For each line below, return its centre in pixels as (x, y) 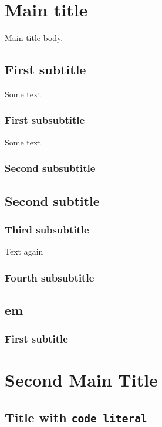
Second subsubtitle (50, 168)
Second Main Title (81, 380)
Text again (24, 251)
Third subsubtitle (47, 229)
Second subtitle (52, 200)
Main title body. (34, 38)
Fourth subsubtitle (50, 277)
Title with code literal (76, 417)
